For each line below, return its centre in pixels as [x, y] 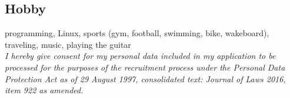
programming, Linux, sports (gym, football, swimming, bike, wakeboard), [137, 33]
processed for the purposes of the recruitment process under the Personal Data [145, 67]
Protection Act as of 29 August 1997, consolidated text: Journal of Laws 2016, [145, 78]
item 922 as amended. [44, 90]
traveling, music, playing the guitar [68, 44]
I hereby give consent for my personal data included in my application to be [140, 56]
